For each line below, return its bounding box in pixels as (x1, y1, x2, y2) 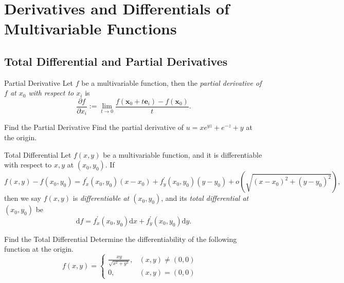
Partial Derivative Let (4, 77, 74, 88)
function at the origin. (4, 243, 74, 254)
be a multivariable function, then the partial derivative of (81, 77, 262, 88)
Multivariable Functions (4, 18, 177, 39)
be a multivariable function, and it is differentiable (103, 149, 262, 160)
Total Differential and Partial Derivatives (4, 53, 228, 69)
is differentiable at (73, 193, 130, 203)
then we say (4, 193, 42, 203)
